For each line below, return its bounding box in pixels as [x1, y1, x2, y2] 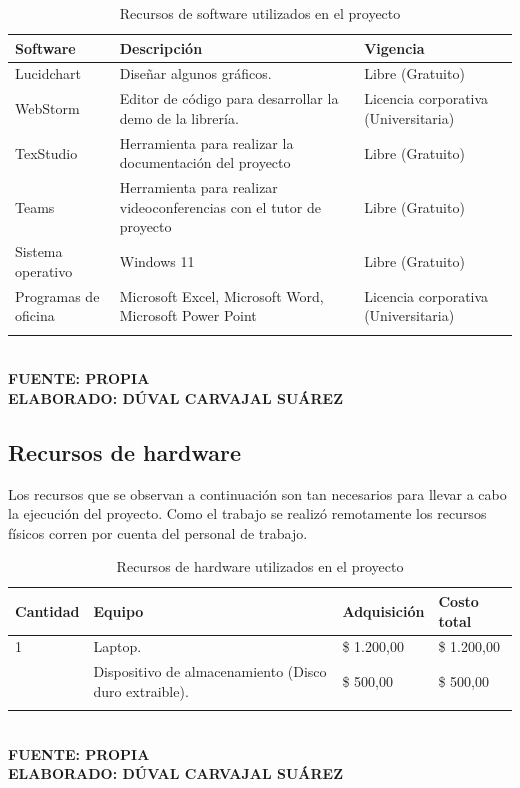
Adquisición [342, 600, 425, 621]
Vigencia [364, 37, 425, 58]
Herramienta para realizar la [119, 132, 294, 153]
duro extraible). [93, 680, 189, 701]
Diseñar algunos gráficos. [119, 63, 272, 84]
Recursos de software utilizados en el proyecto [119, 3, 401, 23]
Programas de [15, 285, 100, 306]
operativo [15, 260, 73, 281]
